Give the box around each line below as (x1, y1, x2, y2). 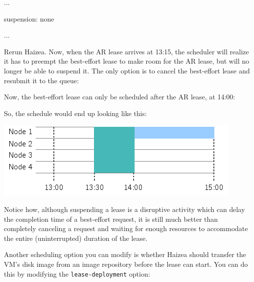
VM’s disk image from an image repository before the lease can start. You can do (4, 258, 248, 269)
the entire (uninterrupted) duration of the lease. (4, 233, 148, 243)
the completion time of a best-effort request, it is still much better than (4, 213, 218, 224)
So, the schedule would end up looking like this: (4, 108, 147, 118)
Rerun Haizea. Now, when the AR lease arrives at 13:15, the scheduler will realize (4, 46, 249, 56)
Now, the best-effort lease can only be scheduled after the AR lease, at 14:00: (4, 92, 235, 102)
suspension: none (4, 13, 54, 23)
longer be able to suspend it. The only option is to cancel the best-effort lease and (4, 65, 250, 75)
